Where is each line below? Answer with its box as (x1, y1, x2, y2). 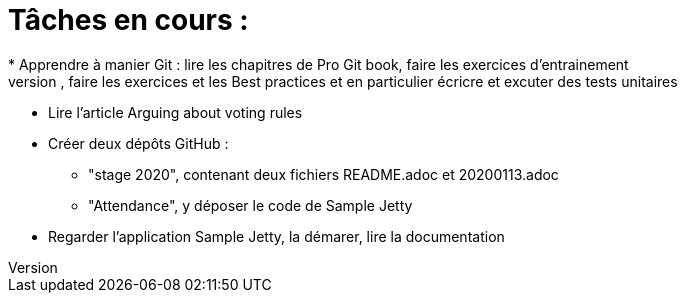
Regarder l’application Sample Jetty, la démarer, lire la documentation (48, 227, 505, 245)
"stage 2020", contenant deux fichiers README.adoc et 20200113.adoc (88, 165, 559, 183)
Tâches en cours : (8, 3, 249, 37)
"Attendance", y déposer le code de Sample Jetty (88, 196, 413, 214)
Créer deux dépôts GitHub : (48, 134, 229, 152)
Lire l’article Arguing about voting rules (48, 103, 303, 121)
